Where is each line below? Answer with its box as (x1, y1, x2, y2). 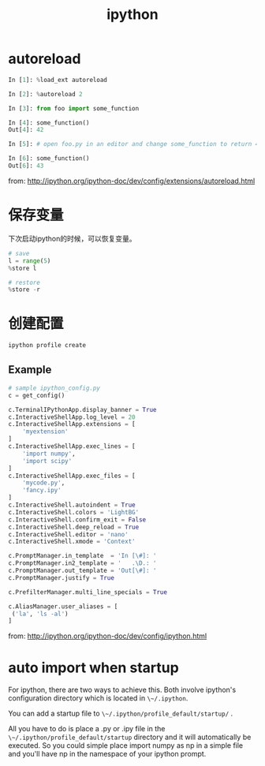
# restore (8, 278, 41, 286)
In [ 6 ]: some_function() (8, 155, 90, 163)
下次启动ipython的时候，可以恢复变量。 (8, 234, 136, 243)
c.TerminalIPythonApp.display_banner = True (8, 405, 157, 413)
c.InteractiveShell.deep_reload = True (8, 523, 140, 531)
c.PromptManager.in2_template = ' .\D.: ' (8, 559, 157, 567)
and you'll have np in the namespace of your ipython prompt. (8, 749, 207, 759)
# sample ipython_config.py (8, 384, 101, 392)
